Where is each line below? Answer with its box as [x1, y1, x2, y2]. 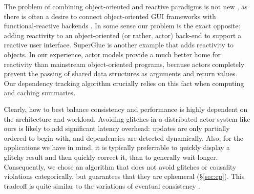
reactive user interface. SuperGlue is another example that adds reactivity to [4, 40, 233, 50]
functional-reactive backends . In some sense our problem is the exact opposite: [4, 21, 240, 31]
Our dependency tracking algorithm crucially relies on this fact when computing [4, 78, 244, 88]
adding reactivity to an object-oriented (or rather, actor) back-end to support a [4, 30, 242, 40]
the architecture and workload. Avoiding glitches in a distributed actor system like [4, 113, 250, 124]
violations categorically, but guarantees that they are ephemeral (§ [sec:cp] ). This [4, 171, 245, 181]
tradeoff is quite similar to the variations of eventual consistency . [4, 180, 200, 191]
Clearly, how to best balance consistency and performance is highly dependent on [4, 104, 248, 114]
